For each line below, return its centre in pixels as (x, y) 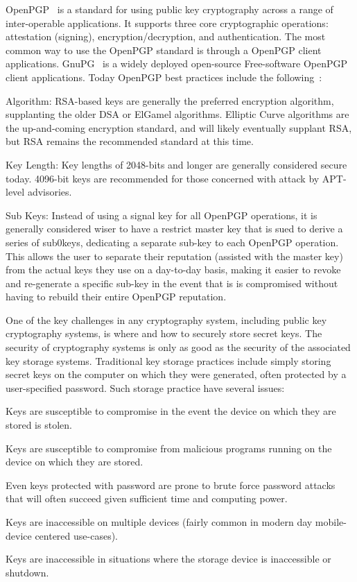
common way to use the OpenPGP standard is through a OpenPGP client (164, 50)
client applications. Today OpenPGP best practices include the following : (164, 77)
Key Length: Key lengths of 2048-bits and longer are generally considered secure (176, 164)
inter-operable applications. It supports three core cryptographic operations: (167, 23)
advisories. (50, 192)
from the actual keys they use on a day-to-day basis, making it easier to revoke (173, 269)
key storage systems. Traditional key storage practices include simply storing (168, 360)
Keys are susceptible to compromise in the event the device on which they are (171, 411)
